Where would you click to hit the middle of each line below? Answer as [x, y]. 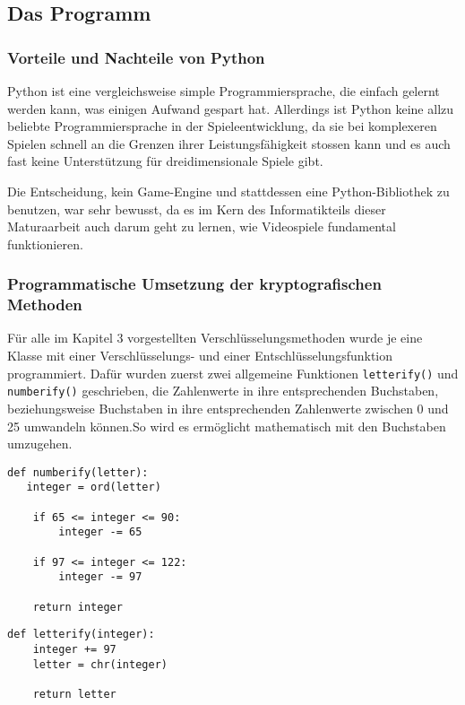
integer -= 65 [100, 532]
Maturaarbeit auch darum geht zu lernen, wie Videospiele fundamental [202, 226]
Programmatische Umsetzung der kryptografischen [194, 284]
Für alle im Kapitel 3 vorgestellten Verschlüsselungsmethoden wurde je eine [215, 338]
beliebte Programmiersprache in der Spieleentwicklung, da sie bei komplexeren [222, 126]
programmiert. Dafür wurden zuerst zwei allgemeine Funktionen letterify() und [233, 373]
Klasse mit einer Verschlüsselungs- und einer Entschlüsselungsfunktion [200, 356]
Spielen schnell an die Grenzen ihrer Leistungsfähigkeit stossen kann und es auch [229, 143]
